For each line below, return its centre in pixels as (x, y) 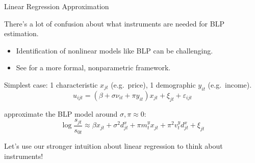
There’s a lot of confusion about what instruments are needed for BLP (114, 23)
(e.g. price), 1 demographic (153, 84)
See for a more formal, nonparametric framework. (93, 67)
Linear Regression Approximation (57, 6)
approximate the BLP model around (61, 113)
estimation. (21, 33)
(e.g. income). (230, 84)
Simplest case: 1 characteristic (51, 84)
